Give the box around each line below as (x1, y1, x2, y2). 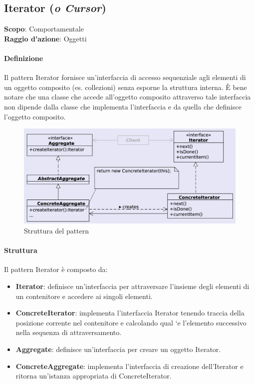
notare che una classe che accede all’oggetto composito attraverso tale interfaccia (4, 91, 251, 102)
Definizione (4, 52, 43, 63)
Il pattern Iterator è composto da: (4, 264, 108, 274)
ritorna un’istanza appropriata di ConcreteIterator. (15, 370, 172, 381)
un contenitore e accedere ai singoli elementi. (15, 290, 153, 301)
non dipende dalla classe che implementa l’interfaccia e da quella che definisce (4, 101, 242, 111)
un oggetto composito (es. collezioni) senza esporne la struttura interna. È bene (4, 81, 247, 92)
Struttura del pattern (24, 225, 89, 235)
